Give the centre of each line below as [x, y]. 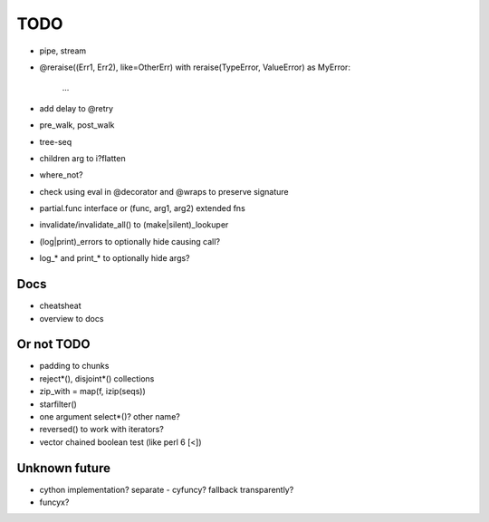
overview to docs [72, 318]
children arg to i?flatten [82, 158]
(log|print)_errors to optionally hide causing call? [130, 241]
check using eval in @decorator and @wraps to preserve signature [164, 191]
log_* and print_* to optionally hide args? [115, 258]
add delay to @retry [76, 108]
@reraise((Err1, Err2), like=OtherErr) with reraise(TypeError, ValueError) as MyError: [195, 67]
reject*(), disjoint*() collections [97, 378]
